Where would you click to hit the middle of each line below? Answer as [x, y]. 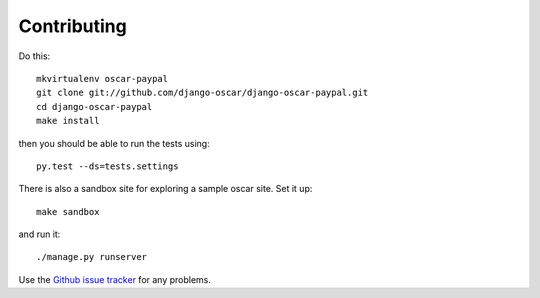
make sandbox [68, 211]
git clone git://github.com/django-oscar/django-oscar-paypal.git [202, 93]
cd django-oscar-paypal [94, 106]
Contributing [72, 26]
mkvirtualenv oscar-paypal [102, 78]
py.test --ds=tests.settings [107, 166]
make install [68, 121]
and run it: [39, 234]
